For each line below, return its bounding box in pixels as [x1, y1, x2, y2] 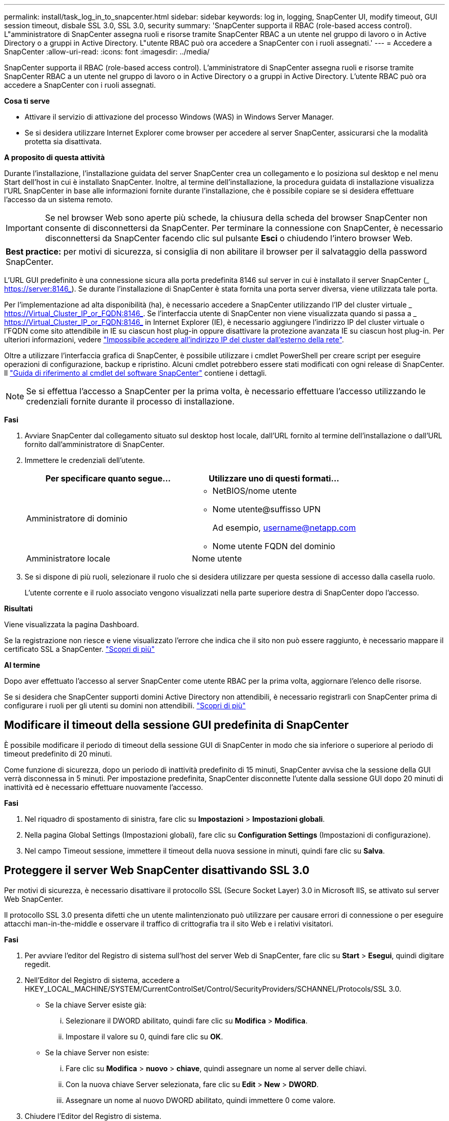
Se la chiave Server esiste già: [45, 1000, 147, 1009]
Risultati [4, 604, 33, 613]
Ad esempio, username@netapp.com [212, 523, 356, 533]
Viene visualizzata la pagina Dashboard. [4, 620, 139, 629]
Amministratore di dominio [26, 513, 128, 524]
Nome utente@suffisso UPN [212, 504, 321, 514]
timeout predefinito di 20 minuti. [4, 749, 112, 758]
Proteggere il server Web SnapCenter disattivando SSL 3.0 [4, 864, 310, 877]
